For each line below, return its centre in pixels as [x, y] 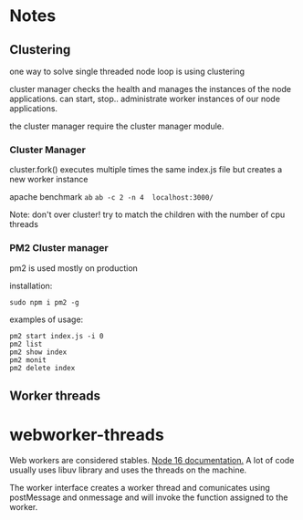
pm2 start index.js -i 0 [57, 336]
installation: [31, 286]
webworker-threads [87, 435]
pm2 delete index [42, 368]
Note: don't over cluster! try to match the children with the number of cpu [147, 214]
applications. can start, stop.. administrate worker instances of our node [145, 99]
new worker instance [49, 180]
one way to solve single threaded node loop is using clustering [127, 71]
